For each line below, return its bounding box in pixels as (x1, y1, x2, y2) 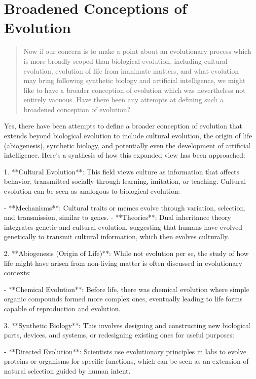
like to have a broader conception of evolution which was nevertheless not (23, 84, 246, 95)
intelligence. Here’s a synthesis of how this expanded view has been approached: (4, 150, 245, 160)
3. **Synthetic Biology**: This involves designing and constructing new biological (4, 320, 251, 330)
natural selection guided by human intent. (4, 365, 131, 376)
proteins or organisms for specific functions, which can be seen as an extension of (4, 356, 249, 366)
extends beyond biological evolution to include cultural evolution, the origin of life (4, 130, 252, 141)
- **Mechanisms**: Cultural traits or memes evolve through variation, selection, (4, 202, 246, 212)
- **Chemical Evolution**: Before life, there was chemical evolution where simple (4, 284, 250, 294)
